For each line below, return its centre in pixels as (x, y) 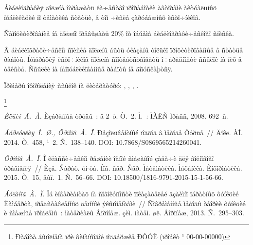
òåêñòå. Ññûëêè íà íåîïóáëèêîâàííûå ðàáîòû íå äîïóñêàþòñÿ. (88, 68)
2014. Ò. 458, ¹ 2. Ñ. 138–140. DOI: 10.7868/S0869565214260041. (103, 142)
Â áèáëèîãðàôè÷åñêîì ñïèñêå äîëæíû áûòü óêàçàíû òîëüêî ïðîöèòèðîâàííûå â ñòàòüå (124, 49)
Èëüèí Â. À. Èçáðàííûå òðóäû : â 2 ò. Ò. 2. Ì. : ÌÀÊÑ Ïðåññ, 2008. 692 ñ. (116, 116)
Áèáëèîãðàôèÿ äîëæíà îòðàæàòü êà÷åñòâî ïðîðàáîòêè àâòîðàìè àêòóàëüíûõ (110, 7)
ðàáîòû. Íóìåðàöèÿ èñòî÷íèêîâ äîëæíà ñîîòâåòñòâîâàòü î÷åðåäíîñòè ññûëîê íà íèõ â (123, 59)
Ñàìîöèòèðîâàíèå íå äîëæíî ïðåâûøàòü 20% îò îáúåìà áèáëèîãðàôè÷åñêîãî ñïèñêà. (119, 33)
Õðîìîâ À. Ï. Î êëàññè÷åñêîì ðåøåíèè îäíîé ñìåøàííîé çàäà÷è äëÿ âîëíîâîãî (109, 158)
